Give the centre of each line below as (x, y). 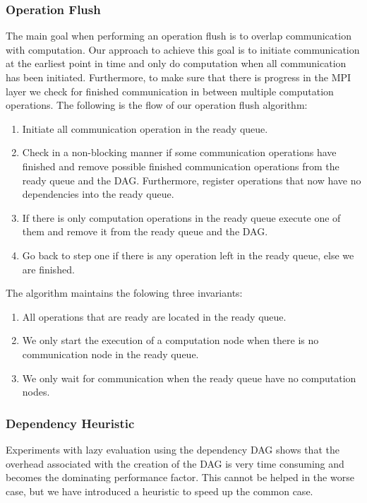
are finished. (48, 269)
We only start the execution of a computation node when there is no (170, 340)
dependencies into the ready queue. (98, 194)
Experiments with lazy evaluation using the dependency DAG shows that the (173, 449)
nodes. (36, 392)
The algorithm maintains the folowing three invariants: (124, 293)
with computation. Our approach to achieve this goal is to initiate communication (183, 49)
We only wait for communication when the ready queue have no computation (189, 378)
